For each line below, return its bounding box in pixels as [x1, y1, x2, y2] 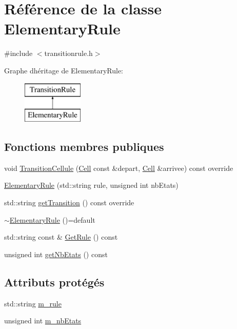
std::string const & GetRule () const [4, 231, 118, 242]
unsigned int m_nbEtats [4, 315, 82, 326]
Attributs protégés [4, 274, 105, 289]
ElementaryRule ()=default [9, 214, 95, 225]
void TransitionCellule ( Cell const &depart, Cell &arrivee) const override [4, 162, 233, 173]
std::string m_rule [4, 298, 62, 308]
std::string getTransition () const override [4, 197, 134, 208]
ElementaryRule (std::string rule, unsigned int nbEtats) [4, 180, 179, 190]
